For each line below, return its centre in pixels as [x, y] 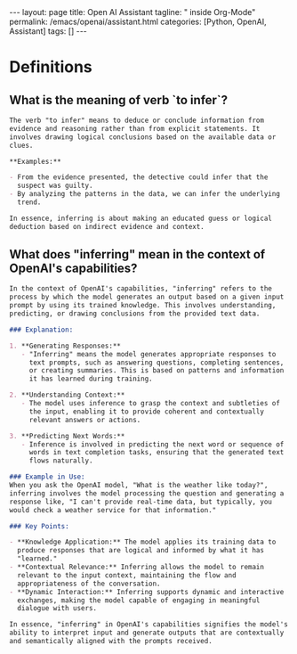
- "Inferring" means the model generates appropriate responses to [148, 354]
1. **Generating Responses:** [65, 346]
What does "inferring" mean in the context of [137, 254]
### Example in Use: [48, 477]
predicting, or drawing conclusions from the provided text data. [135, 314]
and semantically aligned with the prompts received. [111, 642]
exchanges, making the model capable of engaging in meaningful [139, 600]
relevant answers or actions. [85, 420]
